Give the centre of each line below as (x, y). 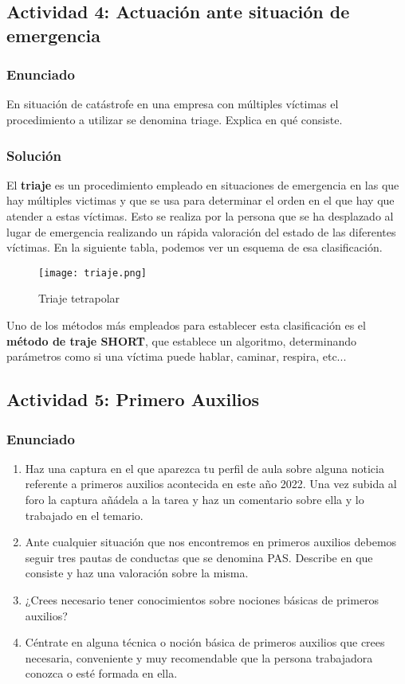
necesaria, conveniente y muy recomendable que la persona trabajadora (199, 657)
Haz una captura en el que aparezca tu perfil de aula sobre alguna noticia (204, 468)
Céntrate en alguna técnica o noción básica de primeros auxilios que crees (205, 642)
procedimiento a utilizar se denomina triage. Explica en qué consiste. (175, 119)
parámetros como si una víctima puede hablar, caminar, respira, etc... (177, 356)
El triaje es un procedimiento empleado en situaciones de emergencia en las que (203, 184)
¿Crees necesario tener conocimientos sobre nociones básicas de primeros (202, 599)
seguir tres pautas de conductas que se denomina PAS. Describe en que (199, 557)
